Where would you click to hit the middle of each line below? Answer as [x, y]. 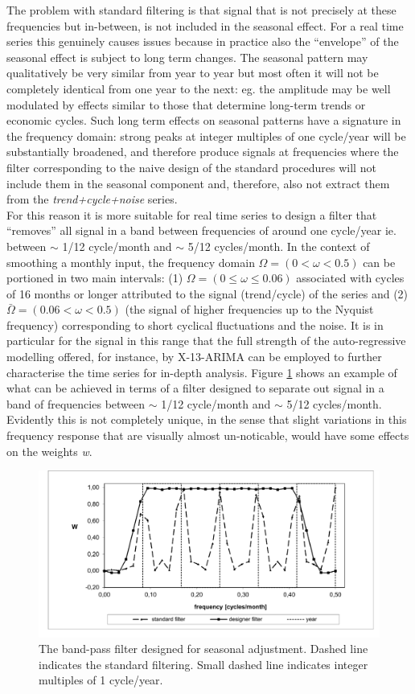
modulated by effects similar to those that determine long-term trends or [186, 104]
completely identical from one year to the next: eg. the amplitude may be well [199, 88]
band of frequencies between [76, 403]
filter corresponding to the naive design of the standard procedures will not [191, 167]
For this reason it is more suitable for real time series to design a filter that [192, 214]
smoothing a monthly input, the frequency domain [131, 262]
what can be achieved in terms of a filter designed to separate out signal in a [195, 388]
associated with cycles [350, 278]
